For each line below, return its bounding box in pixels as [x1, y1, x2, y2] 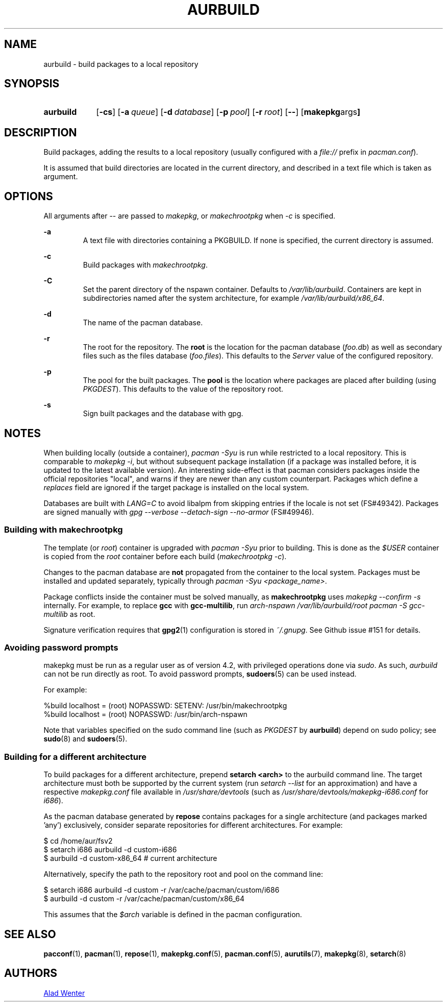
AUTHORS [4, 967, 58, 980]
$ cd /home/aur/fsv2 [43, 836, 113, 846]
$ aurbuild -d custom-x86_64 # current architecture [43, 854, 217, 863]
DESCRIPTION [4, 126, 77, 139]
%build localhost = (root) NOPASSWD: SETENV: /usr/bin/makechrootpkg [43, 701, 287, 710]
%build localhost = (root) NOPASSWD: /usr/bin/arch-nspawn [43, 710, 247, 719]
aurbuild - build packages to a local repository [43, 59, 198, 68]
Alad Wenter [43, 988, 85, 997]
